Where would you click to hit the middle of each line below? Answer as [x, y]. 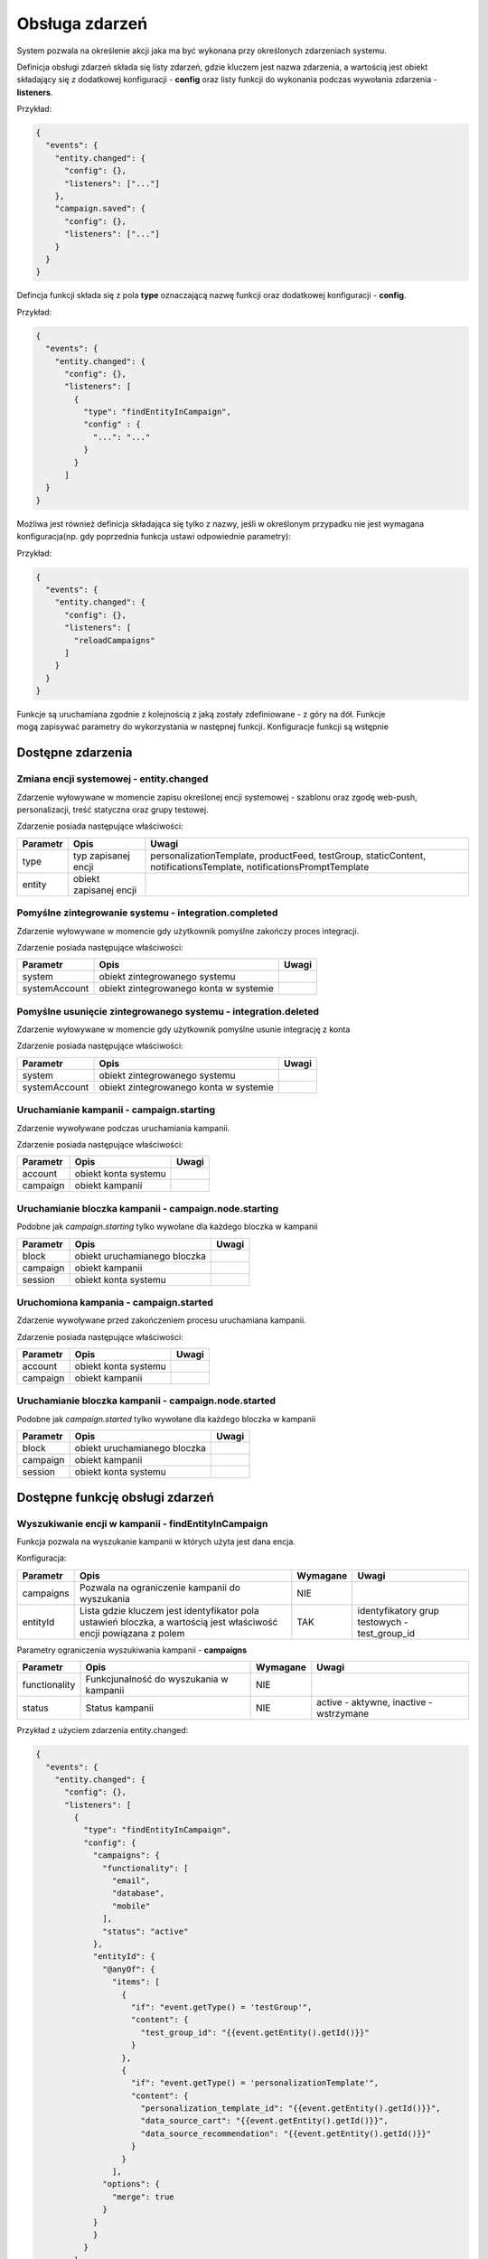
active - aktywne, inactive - [375, 1702]
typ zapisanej [102, 856]
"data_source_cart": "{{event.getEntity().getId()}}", [264, 2121]
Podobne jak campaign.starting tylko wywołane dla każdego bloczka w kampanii [167, 1227]
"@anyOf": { [129, 1969]
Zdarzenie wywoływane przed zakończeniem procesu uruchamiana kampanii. [161, 1320]
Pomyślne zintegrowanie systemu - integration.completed [147, 913]
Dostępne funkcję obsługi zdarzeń [115, 1497]
